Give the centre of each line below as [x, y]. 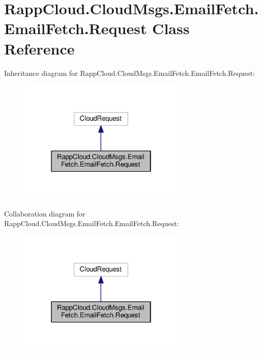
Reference [39, 48]
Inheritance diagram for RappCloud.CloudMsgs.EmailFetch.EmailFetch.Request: [130, 73]
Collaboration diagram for [45, 213]
